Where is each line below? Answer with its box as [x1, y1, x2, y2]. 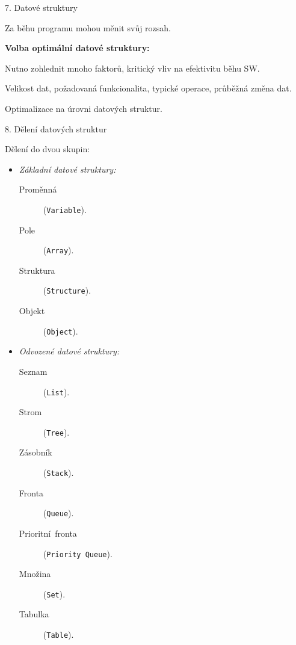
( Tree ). [43, 425, 70, 438]
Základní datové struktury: [19, 162, 116, 175]
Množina [19, 567, 51, 580]
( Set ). [43, 587, 66, 600]
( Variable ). [43, 203, 87, 215]
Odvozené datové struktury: [19, 345, 120, 357]
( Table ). [43, 628, 74, 641]
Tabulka [19, 608, 49, 620]
